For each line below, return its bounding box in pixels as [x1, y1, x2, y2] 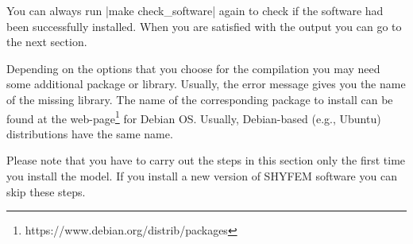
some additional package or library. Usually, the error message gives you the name [6, 76, 406, 92]
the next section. [6, 33, 87, 50]
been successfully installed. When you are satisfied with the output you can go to [6, 17, 402, 34]
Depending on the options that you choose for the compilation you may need [6, 60, 380, 76]
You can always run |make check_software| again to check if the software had [6, 2, 384, 18]
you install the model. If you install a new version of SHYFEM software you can [6, 168, 397, 184]
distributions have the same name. [6, 125, 173, 141]
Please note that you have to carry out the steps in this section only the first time [6, 152, 406, 168]
